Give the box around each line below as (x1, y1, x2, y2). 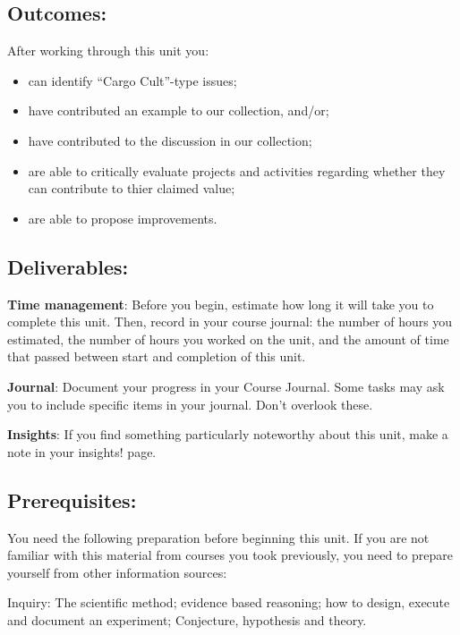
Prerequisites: (7, 486, 137, 513)
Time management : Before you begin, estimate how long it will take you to (7, 294, 434, 313)
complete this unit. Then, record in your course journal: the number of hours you (7, 312, 453, 331)
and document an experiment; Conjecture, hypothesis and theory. (7, 610, 367, 629)
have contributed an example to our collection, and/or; (28, 101, 329, 120)
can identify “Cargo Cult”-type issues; (28, 71, 237, 89)
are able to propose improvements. (28, 208, 217, 227)
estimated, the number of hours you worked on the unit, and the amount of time (7, 329, 449, 348)
